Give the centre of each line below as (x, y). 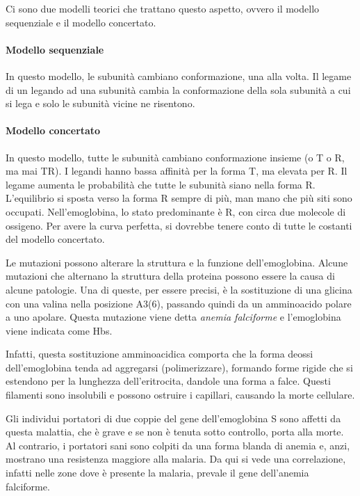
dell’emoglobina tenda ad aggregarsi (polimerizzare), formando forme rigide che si (179, 367)
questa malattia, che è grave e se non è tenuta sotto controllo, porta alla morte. (175, 432)
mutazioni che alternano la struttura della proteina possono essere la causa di (170, 276)
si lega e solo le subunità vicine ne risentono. (100, 103)
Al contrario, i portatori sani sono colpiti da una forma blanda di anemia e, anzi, (178, 445)
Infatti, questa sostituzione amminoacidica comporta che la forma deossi (159, 354)
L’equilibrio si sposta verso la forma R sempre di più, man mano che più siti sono (179, 198)
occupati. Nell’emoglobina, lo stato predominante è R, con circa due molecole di (176, 211)
